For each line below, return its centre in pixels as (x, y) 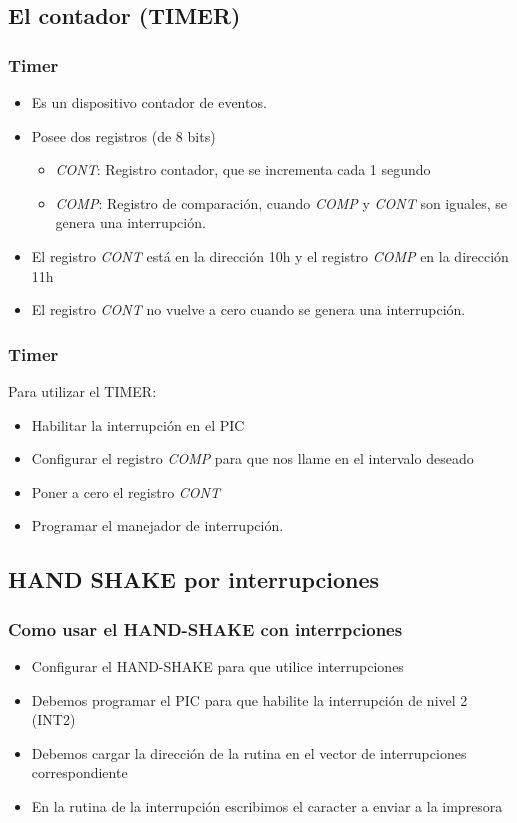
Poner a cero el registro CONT (126, 491)
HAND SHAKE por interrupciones (194, 579)
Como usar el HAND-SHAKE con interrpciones (205, 628)
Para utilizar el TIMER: (82, 390)
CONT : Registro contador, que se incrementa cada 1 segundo (243, 169)
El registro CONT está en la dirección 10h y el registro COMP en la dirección (270, 255)
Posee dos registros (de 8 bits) (123, 135)
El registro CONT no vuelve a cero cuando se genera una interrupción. (248, 309)
